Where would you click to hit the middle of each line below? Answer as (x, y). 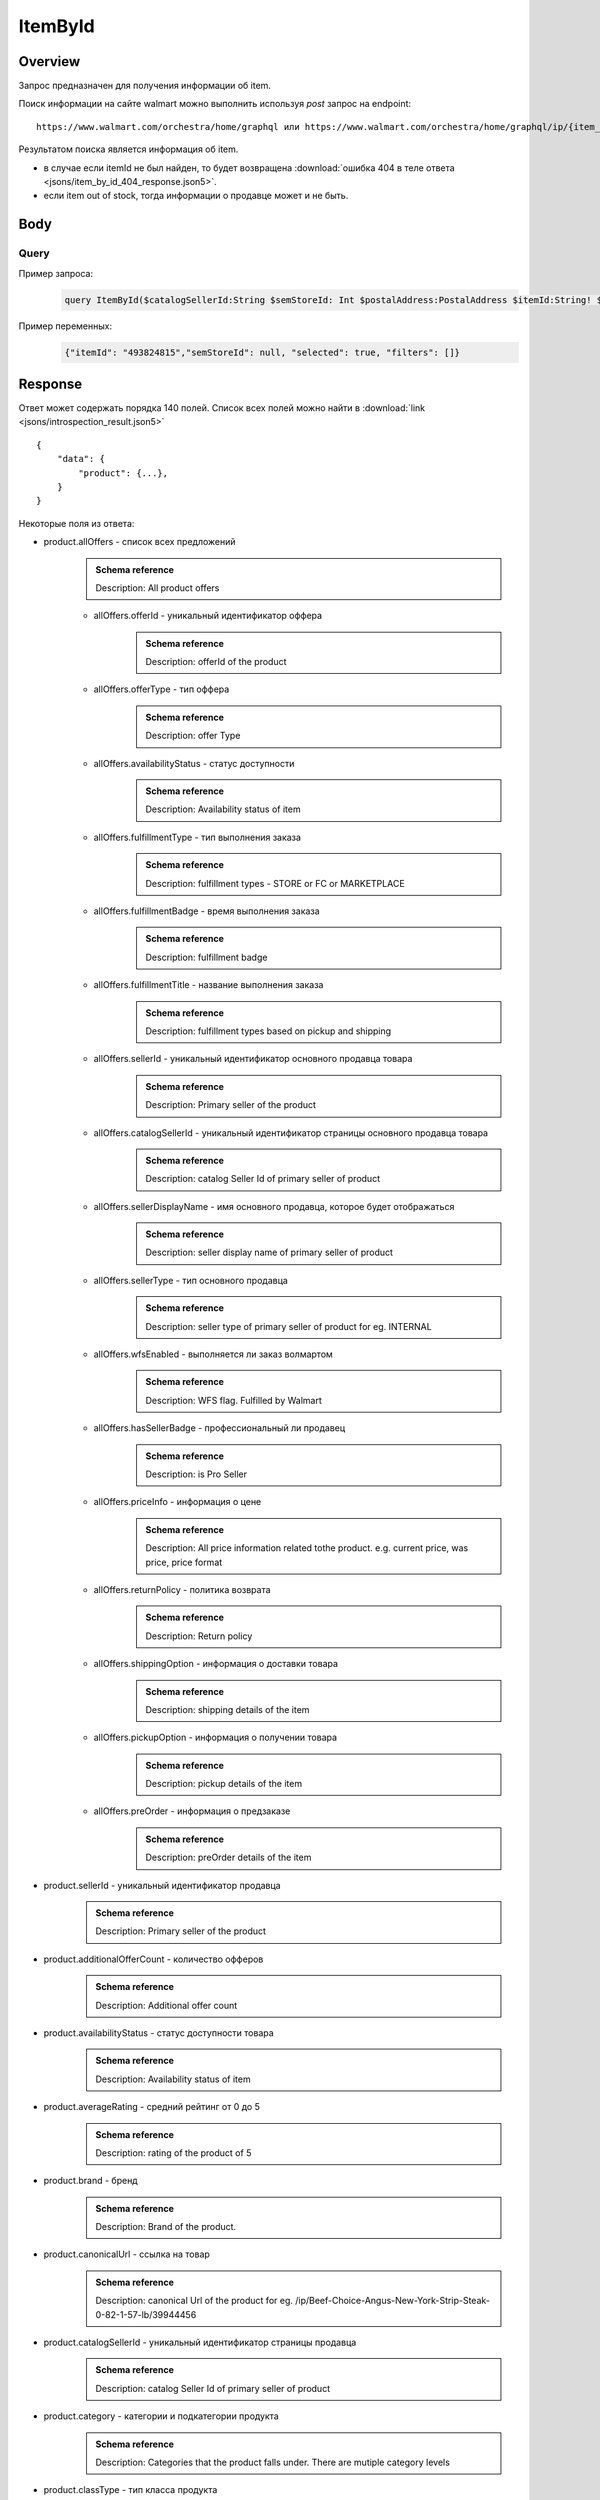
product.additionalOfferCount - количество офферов (153, 1959)
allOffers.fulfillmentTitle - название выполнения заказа (208, 985)
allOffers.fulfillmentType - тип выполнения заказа (197, 837)
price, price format (184, 1562)
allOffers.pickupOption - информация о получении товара (215, 1737)
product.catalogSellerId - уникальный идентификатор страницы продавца (200, 2342)
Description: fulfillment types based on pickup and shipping (268, 1031)
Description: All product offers (157, 587)
